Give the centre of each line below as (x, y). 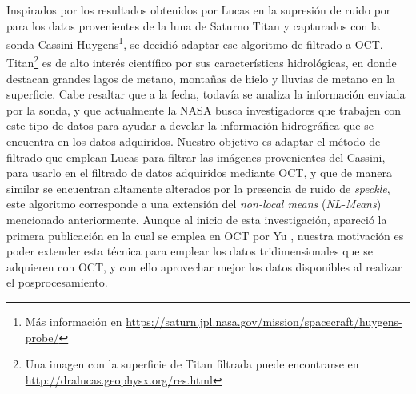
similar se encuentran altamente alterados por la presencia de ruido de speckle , (198, 188)
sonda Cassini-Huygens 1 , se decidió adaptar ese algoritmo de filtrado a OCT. (195, 43)
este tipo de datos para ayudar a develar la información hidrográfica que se (190, 125)
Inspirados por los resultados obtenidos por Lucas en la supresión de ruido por (199, 10)
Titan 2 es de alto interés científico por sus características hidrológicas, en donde (202, 62)
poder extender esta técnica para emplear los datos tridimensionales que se (190, 251)
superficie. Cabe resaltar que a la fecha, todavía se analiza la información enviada (206, 94)
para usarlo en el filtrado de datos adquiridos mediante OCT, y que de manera (199, 173)
